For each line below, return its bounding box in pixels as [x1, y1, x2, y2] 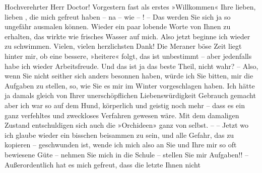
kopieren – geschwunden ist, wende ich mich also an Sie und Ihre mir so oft [5, 139, 237, 150]
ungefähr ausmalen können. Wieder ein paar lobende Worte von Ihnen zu [5, 21, 231, 32]
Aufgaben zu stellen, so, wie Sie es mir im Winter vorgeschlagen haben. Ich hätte [5, 80, 255, 91]
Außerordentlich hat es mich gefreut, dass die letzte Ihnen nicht [5, 159, 201, 169]
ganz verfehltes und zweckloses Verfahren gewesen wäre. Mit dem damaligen [5, 110, 239, 120]
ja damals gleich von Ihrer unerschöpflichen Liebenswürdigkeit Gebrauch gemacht [5, 90, 256, 101]
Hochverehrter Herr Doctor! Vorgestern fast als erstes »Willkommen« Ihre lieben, [5, 2, 256, 12]
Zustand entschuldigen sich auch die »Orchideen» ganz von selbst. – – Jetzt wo [5, 120, 248, 130]
